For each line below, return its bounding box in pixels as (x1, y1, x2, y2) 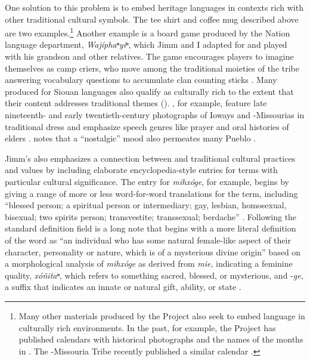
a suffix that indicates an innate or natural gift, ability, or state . (5, 280, 241, 293)
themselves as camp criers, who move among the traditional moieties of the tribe (5, 61, 299, 74)
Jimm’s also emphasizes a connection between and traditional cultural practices (5, 152, 296, 164)
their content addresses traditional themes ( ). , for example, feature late (5, 97, 267, 109)
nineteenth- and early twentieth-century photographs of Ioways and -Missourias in (5, 109, 305, 121)
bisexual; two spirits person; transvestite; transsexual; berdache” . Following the (5, 210, 297, 223)
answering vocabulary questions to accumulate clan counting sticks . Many (5, 73, 277, 86)
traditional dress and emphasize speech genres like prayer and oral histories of (5, 120, 289, 132)
